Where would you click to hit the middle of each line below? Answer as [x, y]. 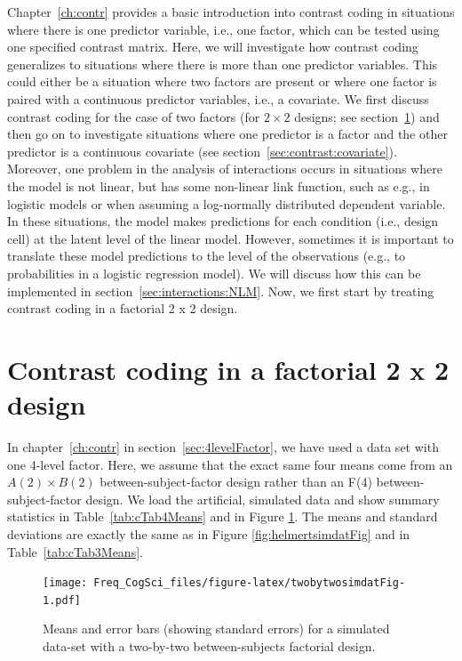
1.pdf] [62, 600]
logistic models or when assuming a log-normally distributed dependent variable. [227, 203]
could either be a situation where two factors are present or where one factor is [222, 81]
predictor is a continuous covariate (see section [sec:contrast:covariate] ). [202, 151]
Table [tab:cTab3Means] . [75, 551]
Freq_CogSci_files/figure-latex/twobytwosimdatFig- [250, 583]
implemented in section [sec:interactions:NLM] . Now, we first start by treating [221, 290]
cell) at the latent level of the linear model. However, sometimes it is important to [231, 238]
